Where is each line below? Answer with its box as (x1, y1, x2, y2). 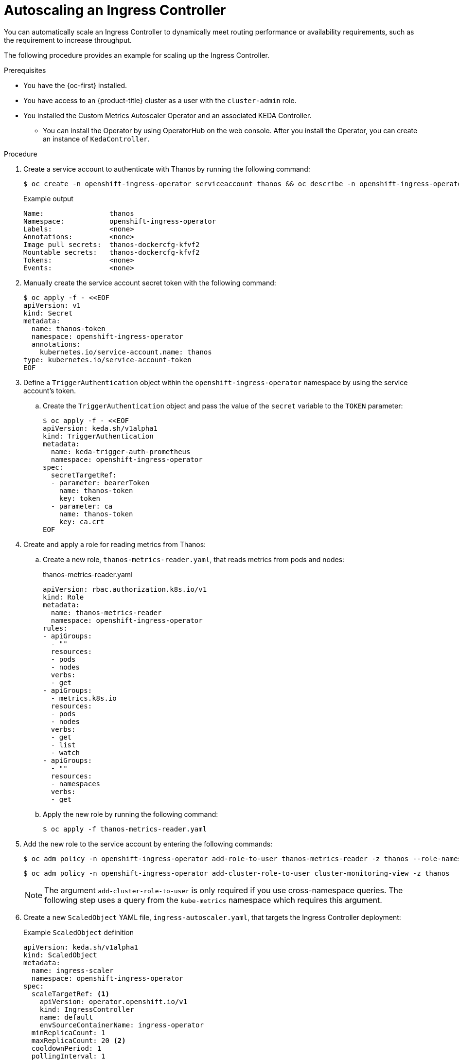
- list (51, 741, 76, 749)
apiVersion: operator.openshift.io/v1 (39, 997, 188, 1006)
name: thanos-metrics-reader (51, 608, 162, 617)
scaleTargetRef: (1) (31, 989, 110, 998)
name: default (39, 1013, 93, 1021)
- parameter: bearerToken (51, 478, 150, 487)
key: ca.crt (59, 517, 105, 526)
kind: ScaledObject (23, 951, 97, 959)
